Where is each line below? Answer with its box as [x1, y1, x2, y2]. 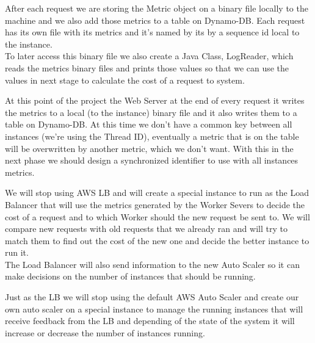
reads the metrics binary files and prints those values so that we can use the [5, 61, 289, 74]
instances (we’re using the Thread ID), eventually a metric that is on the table [5, 129, 299, 142]
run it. [5, 246, 29, 259]
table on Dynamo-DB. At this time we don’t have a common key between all [5, 118, 292, 131]
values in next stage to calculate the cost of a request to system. [5, 73, 245, 86]
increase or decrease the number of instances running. [5, 326, 205, 339]
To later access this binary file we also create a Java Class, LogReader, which [5, 49, 294, 62]
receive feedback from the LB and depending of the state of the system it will [5, 314, 295, 327]
